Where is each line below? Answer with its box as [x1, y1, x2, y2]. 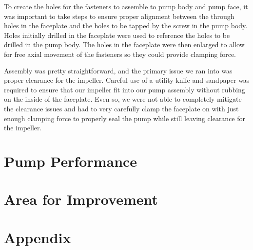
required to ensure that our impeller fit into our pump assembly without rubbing [4, 84, 245, 94]
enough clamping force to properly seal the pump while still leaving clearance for [4, 113, 246, 123]
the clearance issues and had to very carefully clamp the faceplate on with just [4, 103, 239, 113]
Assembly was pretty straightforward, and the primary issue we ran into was [4, 65, 233, 75]
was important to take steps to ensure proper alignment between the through [4, 11, 234, 21]
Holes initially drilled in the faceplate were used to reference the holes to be [4, 30, 230, 40]
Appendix [4, 227, 71, 247]
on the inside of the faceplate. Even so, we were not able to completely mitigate [4, 94, 242, 104]
